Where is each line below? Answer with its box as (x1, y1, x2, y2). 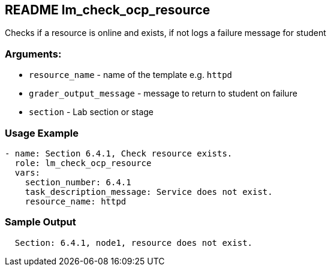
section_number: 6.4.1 (25, 177, 131, 187)
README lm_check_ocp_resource (5, 2, 210, 17)
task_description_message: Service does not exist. (25, 186, 273, 197)
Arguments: (5, 47, 62, 60)
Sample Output (5, 216, 76, 228)
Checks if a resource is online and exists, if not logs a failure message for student (5, 28, 326, 38)
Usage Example (5, 127, 79, 139)
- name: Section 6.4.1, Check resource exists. (5, 148, 233, 158)
